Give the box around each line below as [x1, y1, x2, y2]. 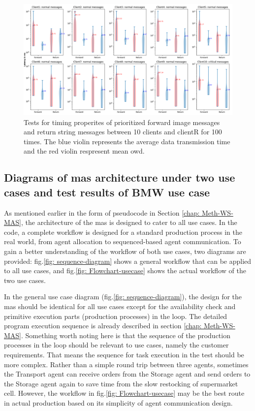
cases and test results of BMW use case [4, 184, 210, 199]
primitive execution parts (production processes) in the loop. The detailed [4, 311, 227, 321]
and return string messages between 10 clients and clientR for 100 [24, 126, 222, 137]
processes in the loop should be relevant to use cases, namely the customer [4, 340, 229, 350]
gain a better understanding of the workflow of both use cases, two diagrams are [4, 246, 246, 256]
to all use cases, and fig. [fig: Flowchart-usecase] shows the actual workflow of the [4, 265, 246, 276]
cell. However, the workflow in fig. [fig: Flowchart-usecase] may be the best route [4, 388, 245, 398]
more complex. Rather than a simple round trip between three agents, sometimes [4, 359, 249, 369]
